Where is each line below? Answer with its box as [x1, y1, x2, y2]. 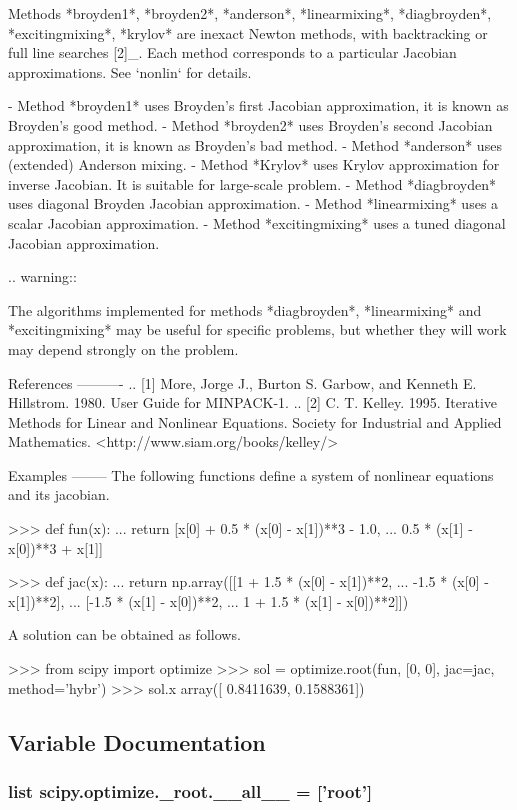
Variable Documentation [8, 726, 266, 757]
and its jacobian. [8, 484, 110, 505]
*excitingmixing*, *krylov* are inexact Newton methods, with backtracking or [8, 22, 488, 43]
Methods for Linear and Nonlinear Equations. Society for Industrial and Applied [8, 411, 502, 432]
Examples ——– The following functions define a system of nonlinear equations [8, 464, 494, 485]
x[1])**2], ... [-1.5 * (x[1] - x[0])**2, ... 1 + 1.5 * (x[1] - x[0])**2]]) [8, 590, 409, 611]
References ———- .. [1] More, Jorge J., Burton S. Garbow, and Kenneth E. [8, 372, 477, 393]
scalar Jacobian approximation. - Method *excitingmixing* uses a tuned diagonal [8, 212, 506, 233]
